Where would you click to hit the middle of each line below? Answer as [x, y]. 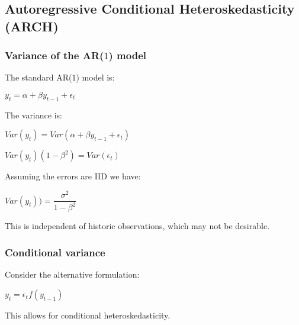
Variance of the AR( [54, 55]
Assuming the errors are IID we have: [73, 176]
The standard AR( [38, 77]
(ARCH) [32, 26]
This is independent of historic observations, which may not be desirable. [137, 226]
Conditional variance [55, 252]
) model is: [95, 77]
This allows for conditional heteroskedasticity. [88, 315]
